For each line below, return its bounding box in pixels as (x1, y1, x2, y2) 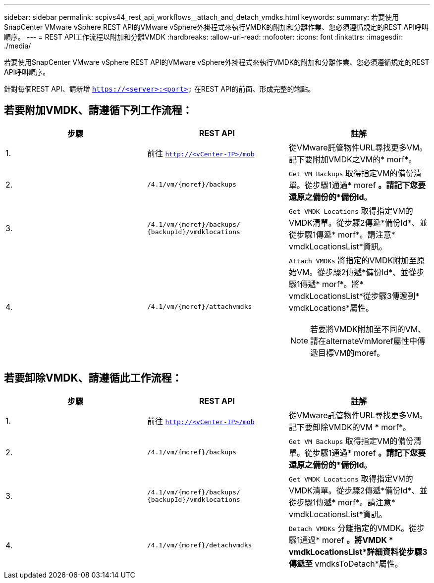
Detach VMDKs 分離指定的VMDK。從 (288, 523, 417, 533)
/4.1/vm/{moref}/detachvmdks (147, 541, 252, 549)
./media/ (4, 42, 31, 50)
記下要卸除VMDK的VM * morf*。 (288, 422, 411, 432)
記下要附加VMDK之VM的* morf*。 (288, 154, 417, 164)
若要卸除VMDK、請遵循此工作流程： (4, 372, 182, 385)
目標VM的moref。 (318, 347, 385, 358)
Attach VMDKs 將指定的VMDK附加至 (288, 255, 417, 265)
